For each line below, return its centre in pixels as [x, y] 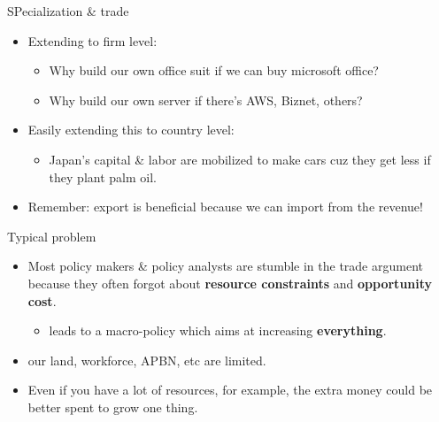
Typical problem [52, 236]
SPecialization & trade [68, 11]
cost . [42, 300]
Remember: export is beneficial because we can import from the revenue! [225, 207]
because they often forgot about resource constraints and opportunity [230, 283]
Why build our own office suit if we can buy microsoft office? [214, 70]
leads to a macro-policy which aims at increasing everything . [218, 330]
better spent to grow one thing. [113, 407]
